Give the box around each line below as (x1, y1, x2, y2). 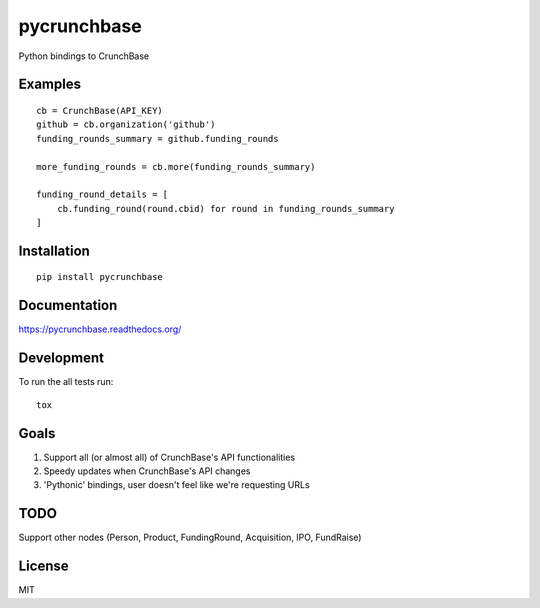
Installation (18, 242, 90, 259)
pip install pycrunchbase (36, 271, 164, 283)
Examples (18, 76, 82, 93)
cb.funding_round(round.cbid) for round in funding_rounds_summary (56, 203, 395, 214)
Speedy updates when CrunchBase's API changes (43, 465, 251, 477)
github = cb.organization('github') (36, 119, 216, 130)
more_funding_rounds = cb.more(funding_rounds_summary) (36, 161, 316, 172)
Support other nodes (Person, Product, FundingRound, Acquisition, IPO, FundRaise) (18, 531, 362, 544)
